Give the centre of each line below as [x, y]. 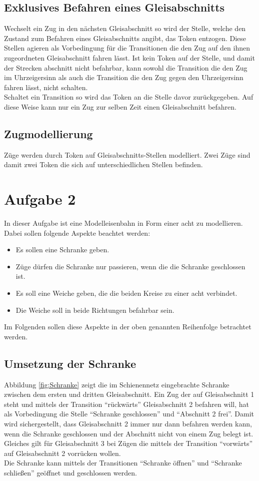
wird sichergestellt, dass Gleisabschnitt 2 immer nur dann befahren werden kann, [128, 423]
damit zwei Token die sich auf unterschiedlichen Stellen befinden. [103, 164]
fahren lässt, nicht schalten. [46, 87]
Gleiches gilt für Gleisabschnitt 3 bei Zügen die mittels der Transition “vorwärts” [128, 443]
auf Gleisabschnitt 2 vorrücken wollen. [62, 453]
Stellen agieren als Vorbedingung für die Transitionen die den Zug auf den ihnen [127, 48]
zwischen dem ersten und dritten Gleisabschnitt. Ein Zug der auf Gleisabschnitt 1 [129, 394]
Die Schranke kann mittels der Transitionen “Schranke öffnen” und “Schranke [123, 463]
